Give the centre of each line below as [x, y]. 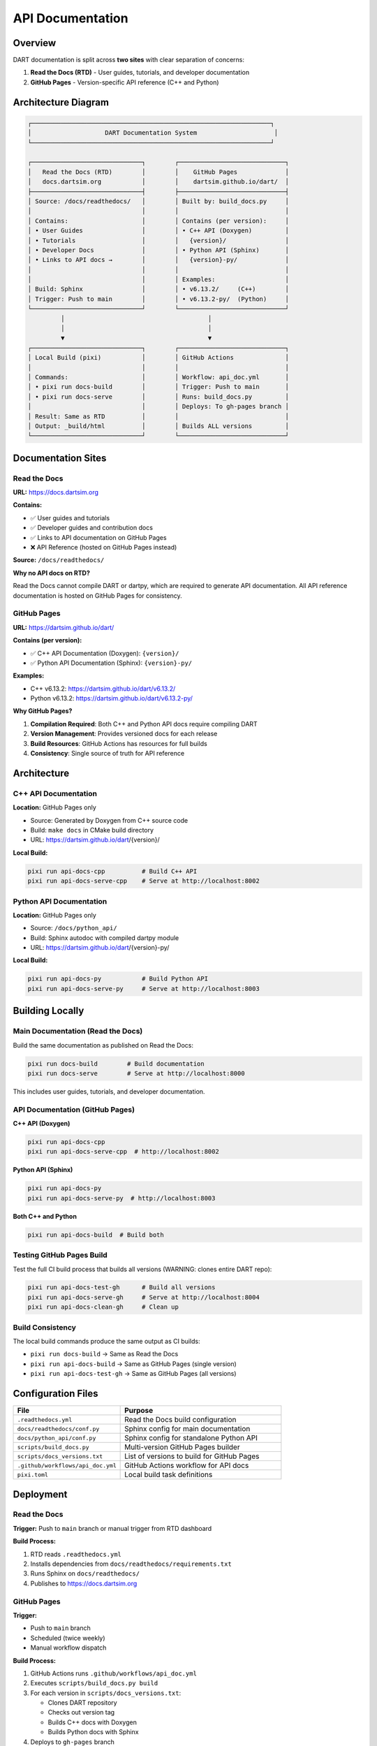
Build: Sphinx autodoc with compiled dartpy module [105, 938]
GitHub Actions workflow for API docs [187, 1465]
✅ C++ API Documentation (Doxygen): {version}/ [105, 653]
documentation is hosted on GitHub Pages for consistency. [98, 595]
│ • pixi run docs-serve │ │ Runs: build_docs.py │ [158, 397]
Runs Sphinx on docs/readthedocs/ [85, 1573]
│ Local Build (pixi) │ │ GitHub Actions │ [158, 358]
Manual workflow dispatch [68, 1648]
